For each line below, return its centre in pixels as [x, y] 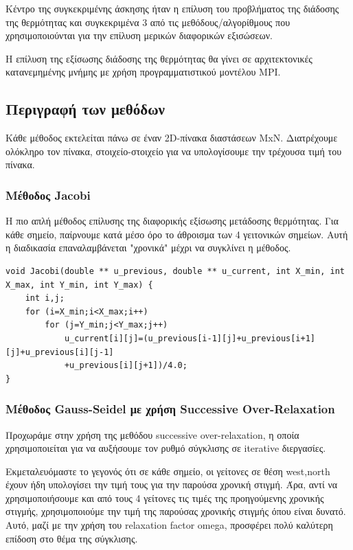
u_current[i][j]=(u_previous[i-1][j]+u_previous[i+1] [190, 338]
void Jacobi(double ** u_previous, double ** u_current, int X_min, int [175, 271]
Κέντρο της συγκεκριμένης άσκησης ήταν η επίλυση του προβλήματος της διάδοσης [172, 8]
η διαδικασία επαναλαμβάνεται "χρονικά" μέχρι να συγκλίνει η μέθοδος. [148, 248]
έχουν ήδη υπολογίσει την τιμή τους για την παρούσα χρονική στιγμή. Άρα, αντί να [172, 484]
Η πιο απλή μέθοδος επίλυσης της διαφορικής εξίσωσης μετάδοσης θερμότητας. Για [172, 221]
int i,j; [45, 298]
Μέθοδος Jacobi [48, 195]
